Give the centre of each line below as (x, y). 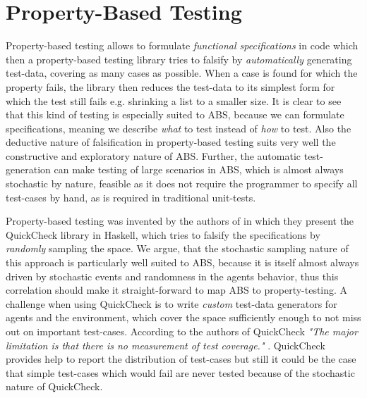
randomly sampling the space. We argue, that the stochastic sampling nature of (177, 248)
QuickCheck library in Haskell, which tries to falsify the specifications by (163, 234)
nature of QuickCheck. (54, 386)
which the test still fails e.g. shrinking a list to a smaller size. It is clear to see (174, 100)
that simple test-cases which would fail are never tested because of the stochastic (180, 372)
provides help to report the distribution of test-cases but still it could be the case (181, 359)
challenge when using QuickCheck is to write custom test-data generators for (172, 303)
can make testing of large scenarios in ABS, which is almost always (199, 169)
